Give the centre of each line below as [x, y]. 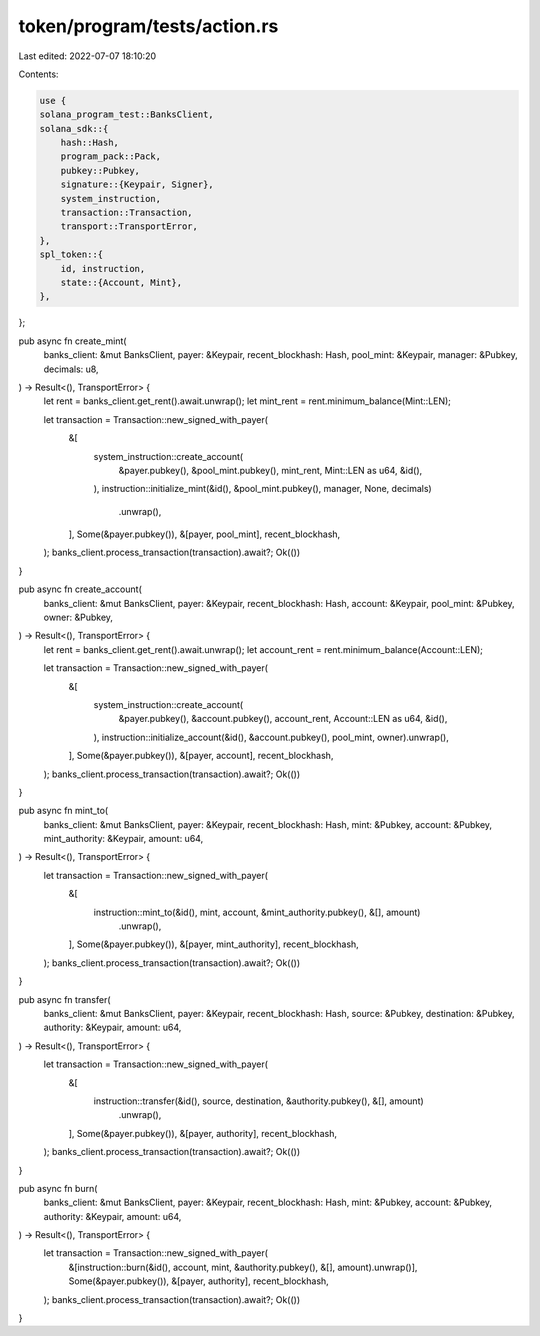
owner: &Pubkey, [78, 617]
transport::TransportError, [129, 226]
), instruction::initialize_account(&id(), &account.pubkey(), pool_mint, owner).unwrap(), [271, 737]
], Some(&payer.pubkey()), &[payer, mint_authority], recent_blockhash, [213, 944]
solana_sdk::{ [74, 128]
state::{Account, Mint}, [121, 282]
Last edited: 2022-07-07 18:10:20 [87, 56]
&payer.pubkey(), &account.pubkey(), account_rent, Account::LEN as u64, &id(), [283, 719]
